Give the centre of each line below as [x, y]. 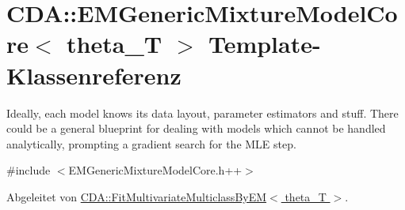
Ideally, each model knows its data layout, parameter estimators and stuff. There [202, 112]
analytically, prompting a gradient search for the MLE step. [151, 143]
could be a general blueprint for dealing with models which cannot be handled [196, 128]
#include [29, 170]
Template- [264, 44]
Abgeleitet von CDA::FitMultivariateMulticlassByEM [137, 196]
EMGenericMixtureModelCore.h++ [155, 170]
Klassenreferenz [94, 75]
